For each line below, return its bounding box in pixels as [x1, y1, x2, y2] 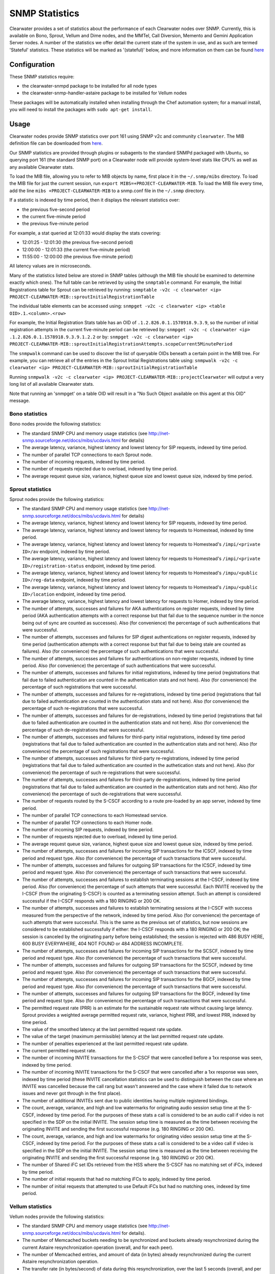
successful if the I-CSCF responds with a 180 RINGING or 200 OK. [22, 897, 161, 904]
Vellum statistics [9, 1203, 52, 1210]
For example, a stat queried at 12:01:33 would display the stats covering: [9, 230, 161, 236]
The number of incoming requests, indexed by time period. [22, 459, 146, 465]
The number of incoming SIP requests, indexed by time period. [22, 826, 154, 833]
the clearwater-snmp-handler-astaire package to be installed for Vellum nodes [22, 90, 187, 96]
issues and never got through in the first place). [22, 1091, 122, 1097]
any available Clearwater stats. [9, 164, 74, 170]
